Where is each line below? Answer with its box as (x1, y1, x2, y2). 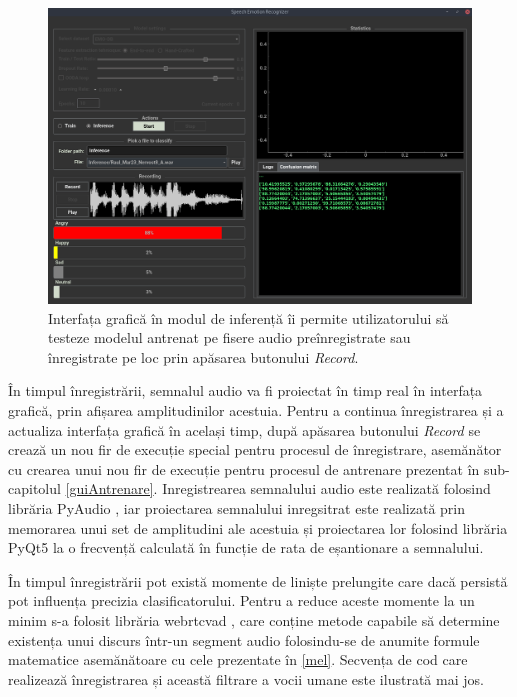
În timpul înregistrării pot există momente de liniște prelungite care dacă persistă (8, 570, 508, 591)
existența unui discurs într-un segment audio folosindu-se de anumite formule (8, 629, 480, 650)
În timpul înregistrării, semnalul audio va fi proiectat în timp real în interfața (8, 380, 483, 401)
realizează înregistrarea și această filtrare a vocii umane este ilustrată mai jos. (8, 668, 484, 689)
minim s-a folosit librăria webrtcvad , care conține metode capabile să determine (8, 609, 500, 630)
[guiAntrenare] (65, 478, 154, 499)
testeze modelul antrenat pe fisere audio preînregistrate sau (48, 327, 411, 348)
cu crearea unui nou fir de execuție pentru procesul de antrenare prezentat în (8, 458, 480, 479)
